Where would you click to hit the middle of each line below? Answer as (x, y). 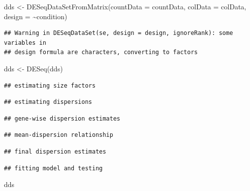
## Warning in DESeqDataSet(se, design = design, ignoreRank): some (119, 33)
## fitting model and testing (53, 168)
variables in (25, 43)
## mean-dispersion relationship (59, 135)
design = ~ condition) (36, 16)
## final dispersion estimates (55, 151)
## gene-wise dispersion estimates (62, 118)
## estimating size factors (50, 85)
